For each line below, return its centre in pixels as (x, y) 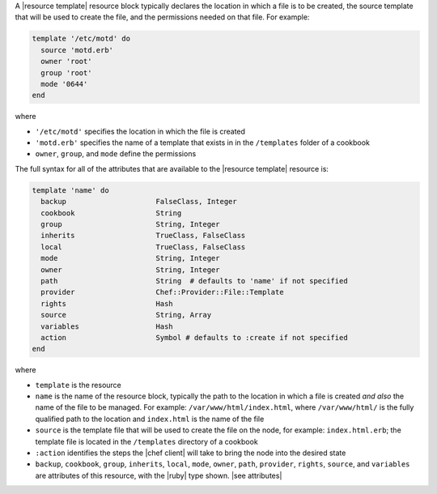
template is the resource (78, 385)
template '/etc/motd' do (81, 39)
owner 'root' (66, 62)
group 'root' (66, 72)
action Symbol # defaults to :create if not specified (194, 337)
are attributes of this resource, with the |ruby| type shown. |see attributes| (159, 475)
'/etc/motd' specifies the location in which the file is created (140, 131)
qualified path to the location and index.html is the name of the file (150, 419)
